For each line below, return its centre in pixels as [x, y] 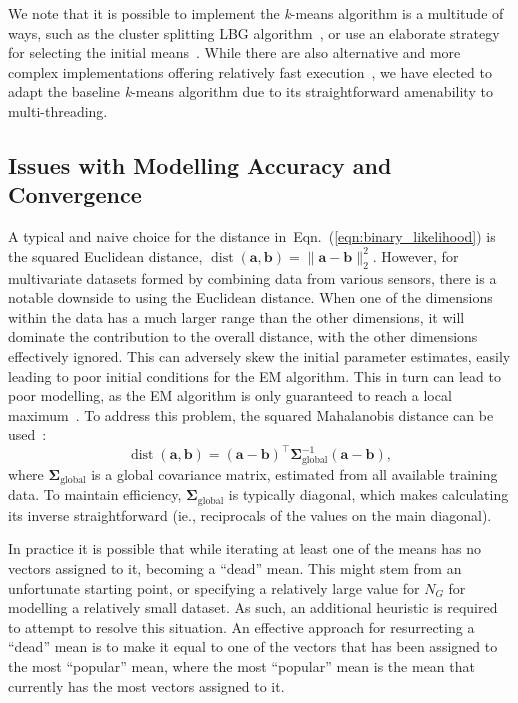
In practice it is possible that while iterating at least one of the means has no [245, 548]
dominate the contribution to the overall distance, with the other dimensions [243, 336]
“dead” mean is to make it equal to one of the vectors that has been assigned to [253, 646]
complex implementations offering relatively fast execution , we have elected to [250, 71]
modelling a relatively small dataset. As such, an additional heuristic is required [253, 607]
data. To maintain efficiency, [95, 494]
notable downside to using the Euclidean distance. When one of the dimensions [250, 297]
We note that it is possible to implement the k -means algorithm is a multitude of [256, 13]
